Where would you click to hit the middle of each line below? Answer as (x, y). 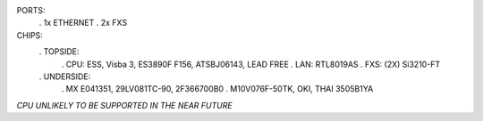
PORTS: (31, 10)
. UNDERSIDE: (65, 77)
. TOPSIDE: (59, 52)
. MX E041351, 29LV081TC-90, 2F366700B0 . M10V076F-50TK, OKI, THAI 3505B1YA (217, 89)
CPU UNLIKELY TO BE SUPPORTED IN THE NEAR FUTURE (124, 105)
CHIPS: (30, 35)
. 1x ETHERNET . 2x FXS (83, 23)
